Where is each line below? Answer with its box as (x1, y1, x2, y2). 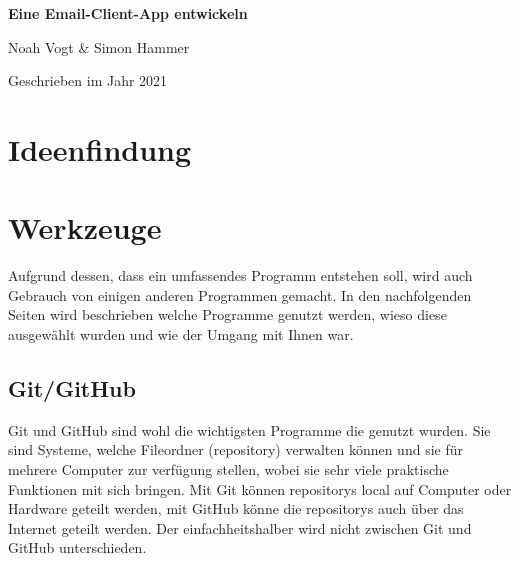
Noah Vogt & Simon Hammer (8, 36, 190, 57)
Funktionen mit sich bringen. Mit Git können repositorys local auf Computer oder (8, 478, 512, 499)
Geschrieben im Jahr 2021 (8, 70, 168, 91)
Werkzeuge (8, 207, 162, 248)
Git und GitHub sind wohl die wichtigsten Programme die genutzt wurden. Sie (8, 419, 491, 440)
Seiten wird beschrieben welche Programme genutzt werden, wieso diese (8, 304, 447, 325)
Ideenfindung (8, 128, 192, 169)
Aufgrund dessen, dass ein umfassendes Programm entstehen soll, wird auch (8, 265, 473, 286)
